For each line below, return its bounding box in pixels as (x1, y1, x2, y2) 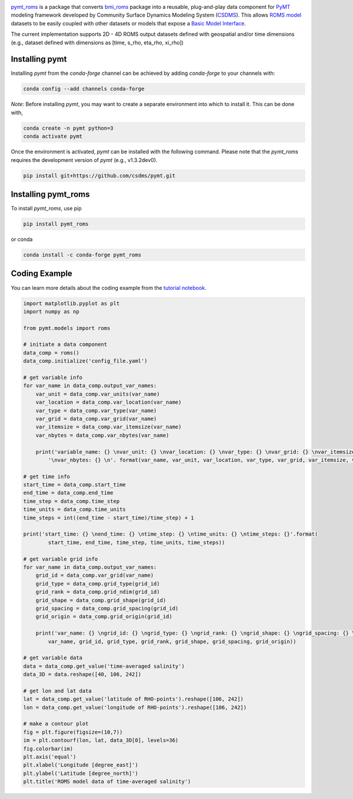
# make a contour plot (23, 721, 89, 727)
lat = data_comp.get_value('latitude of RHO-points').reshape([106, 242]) (23, 696, 244, 702)
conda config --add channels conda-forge (23, 85, 145, 93)
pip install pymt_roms (23, 221, 89, 227)
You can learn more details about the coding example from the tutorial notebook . (11, 284, 207, 291)
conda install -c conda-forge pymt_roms (23, 252, 141, 259)
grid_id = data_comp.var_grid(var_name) (35, 572, 154, 579)
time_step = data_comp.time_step (23, 498, 120, 504)
